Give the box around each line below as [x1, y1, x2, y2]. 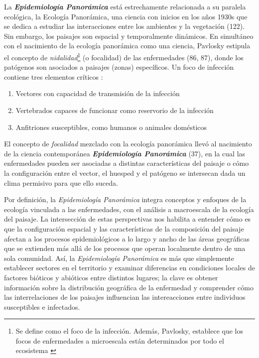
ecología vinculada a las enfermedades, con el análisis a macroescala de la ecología [4, 204, 254, 214]
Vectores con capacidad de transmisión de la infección [15, 88, 180, 99]
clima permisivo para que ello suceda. [4, 177, 118, 188]
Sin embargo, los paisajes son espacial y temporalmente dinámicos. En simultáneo [4, 30, 254, 41]
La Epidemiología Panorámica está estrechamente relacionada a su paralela [4, 1, 246, 11]
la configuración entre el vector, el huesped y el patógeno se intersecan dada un [4, 167, 246, 178]
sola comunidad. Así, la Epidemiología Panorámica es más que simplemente [4, 252, 235, 263]
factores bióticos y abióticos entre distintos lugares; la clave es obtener [4, 272, 218, 282]
